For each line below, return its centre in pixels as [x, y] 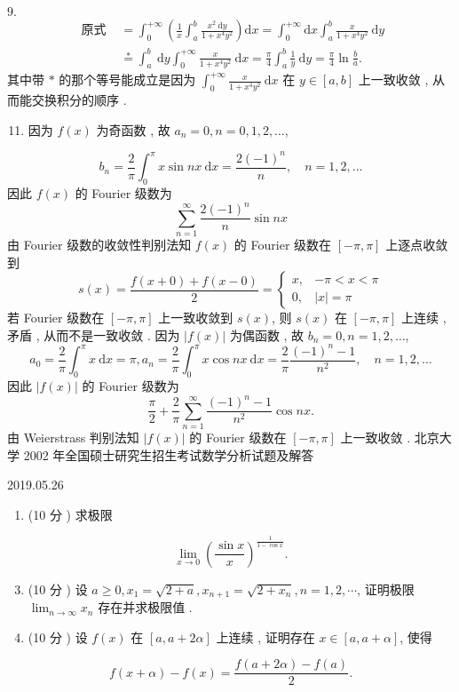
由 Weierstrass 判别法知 [73, 437]
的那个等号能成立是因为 [127, 80]
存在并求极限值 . [145, 607]
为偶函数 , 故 [267, 334]
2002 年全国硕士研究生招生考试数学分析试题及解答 [169, 454]
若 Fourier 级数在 [56, 318]
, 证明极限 [386, 589]
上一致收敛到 [196, 318]
